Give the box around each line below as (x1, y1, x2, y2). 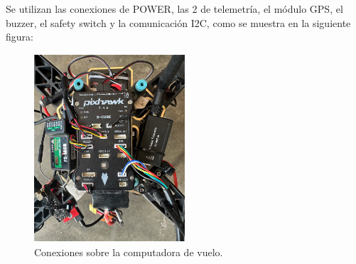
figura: (6, 29, 33, 44)
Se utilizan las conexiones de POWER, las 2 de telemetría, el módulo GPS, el (6, 1, 343, 16)
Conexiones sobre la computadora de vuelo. (34, 244, 223, 259)
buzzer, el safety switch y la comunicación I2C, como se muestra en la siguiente (6, 15, 351, 30)
